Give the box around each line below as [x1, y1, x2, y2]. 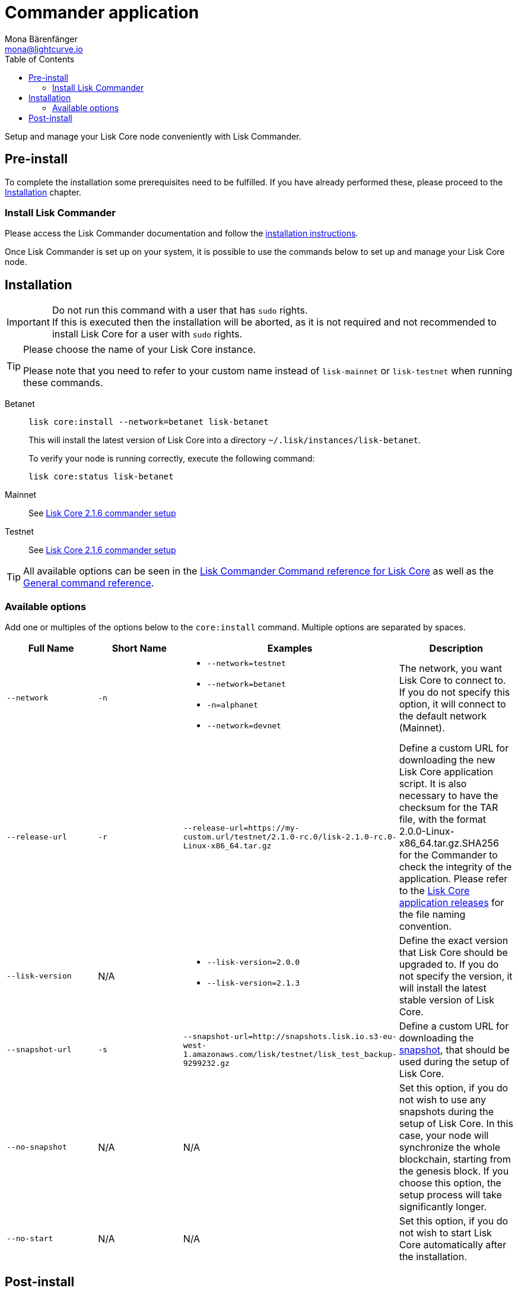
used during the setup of [399, 1055, 510, 1068]
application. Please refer [399, 872, 508, 885]
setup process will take [399, 1188, 502, 1201]
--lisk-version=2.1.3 [206, 978, 300, 987]
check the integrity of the [399, 860, 512, 873]
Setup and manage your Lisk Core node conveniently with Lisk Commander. [5, 131, 301, 141]
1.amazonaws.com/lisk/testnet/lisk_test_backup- [183, 1049, 397, 1059]
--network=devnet [206, 721, 281, 730]
